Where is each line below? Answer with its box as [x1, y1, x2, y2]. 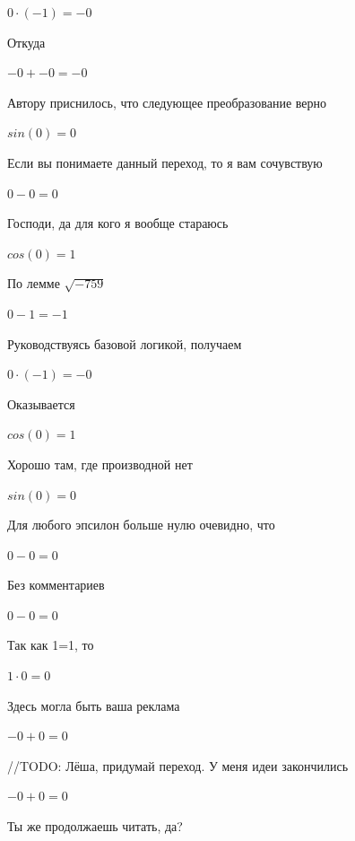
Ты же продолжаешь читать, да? [7, 817, 183, 836]
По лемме [7, 274, 60, 293]
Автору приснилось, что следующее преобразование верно [7, 92, 326, 111]
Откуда [7, 32, 46, 51]
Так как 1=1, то [7, 635, 94, 654]
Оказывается [7, 394, 75, 413]
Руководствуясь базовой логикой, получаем [7, 334, 242, 353]
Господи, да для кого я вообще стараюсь [7, 214, 229, 232]
